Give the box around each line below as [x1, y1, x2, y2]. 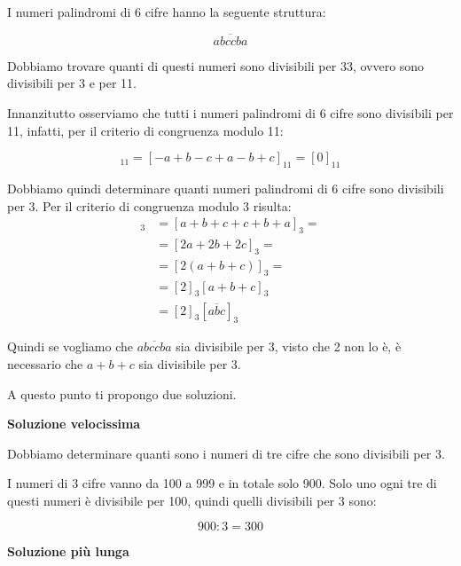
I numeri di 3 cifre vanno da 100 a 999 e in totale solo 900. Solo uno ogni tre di [7, 474, 437, 492]
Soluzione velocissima [7, 414, 141, 433]
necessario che [7, 354, 83, 373]
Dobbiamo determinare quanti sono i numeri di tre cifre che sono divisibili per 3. [7, 444, 445, 462]
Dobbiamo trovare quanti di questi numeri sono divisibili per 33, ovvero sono [7, 56, 425, 75]
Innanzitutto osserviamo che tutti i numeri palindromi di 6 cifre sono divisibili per [7, 104, 454, 122]
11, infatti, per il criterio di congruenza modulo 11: [7, 121, 284, 139]
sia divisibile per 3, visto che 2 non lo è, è [176, 337, 402, 356]
